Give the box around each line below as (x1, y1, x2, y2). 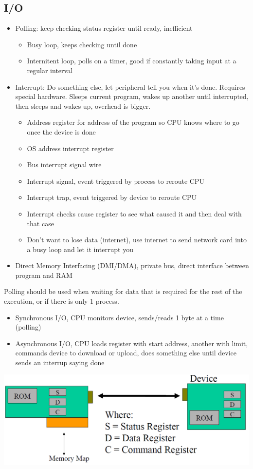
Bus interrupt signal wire (27, 159, 102, 170)
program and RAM (15, 270, 72, 280)
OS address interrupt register (27, 143, 114, 153)
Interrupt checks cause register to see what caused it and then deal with (27, 208, 242, 218)
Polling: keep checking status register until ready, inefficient (15, 23, 193, 33)
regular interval (27, 65, 73, 75)
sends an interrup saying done (15, 357, 105, 368)
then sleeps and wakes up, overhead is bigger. (15, 100, 151, 111)
